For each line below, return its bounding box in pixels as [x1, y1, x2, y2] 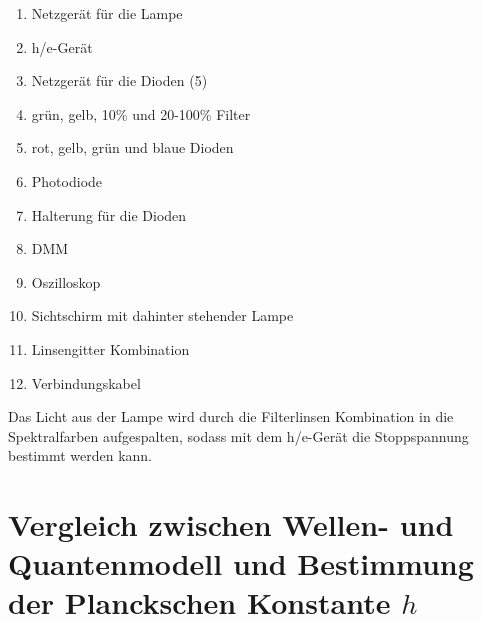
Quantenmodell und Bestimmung [8, 543, 474, 584]
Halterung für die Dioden [31, 204, 187, 225]
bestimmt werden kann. [8, 445, 153, 466]
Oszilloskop [31, 271, 101, 292]
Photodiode [31, 170, 103, 191]
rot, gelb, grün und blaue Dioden [31, 137, 234, 158]
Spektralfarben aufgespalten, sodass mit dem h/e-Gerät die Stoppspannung [8, 425, 469, 446]
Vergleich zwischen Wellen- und [8, 504, 454, 545]
